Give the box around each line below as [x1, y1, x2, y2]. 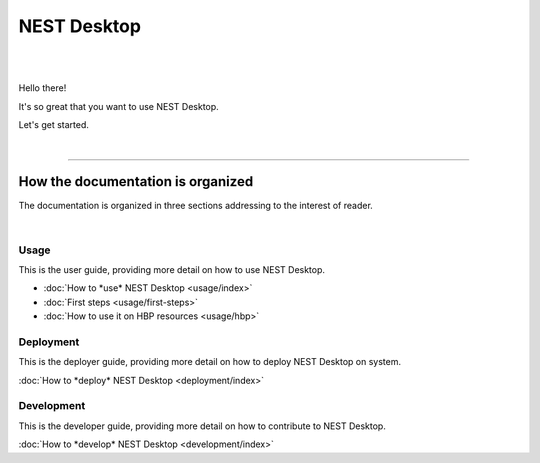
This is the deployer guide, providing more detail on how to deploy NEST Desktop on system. [18, 356, 402, 368]
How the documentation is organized [18, 173, 254, 190]
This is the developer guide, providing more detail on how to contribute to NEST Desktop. [18, 420, 387, 432]
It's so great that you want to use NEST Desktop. [18, 100, 219, 112]
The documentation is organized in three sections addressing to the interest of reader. [18, 200, 374, 212]
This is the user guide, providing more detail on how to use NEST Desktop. [18, 263, 325, 275]
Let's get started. [18, 119, 90, 131]
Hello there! [18, 82, 67, 94]
